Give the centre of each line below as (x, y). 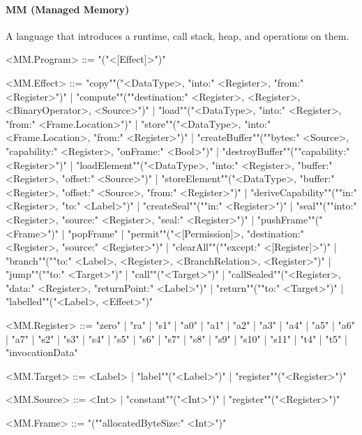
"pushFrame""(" (290, 219)
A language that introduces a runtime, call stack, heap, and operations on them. (178, 35)
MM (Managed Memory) (68, 9)
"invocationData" (42, 352)
